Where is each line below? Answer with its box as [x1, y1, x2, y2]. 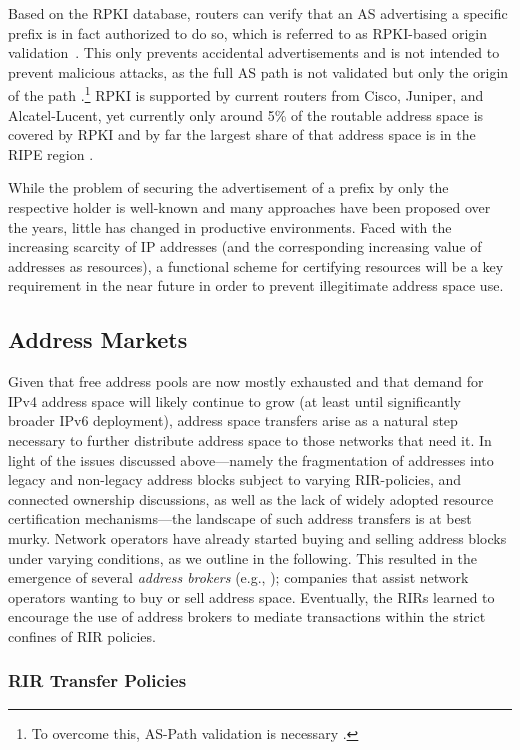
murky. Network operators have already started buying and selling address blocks [8, 527, 507, 548]
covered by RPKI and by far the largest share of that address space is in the [8, 124, 476, 145]
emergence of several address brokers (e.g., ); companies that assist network [8, 567, 469, 588]
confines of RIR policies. [8, 625, 156, 646]
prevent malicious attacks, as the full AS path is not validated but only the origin [8, 61, 509, 82]
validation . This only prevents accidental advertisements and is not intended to [8, 42, 500, 63]
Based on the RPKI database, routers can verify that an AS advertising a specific [8, 3, 508, 23]
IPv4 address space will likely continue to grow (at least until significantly [8, 390, 461, 411]
